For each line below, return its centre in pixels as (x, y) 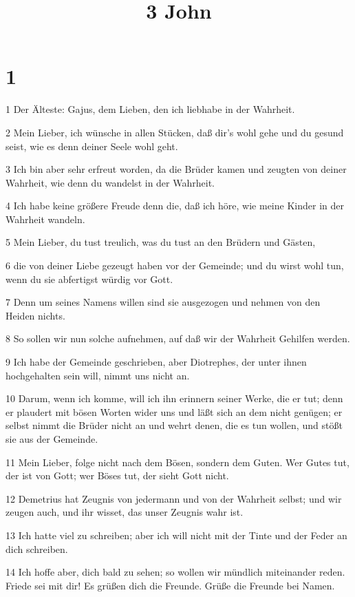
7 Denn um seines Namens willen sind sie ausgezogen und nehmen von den (163, 302)
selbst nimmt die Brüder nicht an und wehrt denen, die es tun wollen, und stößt (174, 425)
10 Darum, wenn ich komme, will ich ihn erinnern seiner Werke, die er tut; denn (174, 398)
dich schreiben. (37, 548)
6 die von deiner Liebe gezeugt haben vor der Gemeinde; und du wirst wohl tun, (175, 265)
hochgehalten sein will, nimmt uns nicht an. (98, 375)
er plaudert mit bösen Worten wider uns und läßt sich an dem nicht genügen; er (174, 411)
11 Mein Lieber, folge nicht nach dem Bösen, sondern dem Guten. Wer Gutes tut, (177, 462)
